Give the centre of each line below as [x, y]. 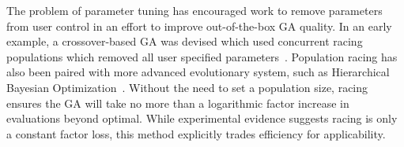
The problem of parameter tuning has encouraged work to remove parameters [194, 10]
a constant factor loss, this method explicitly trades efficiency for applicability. [196, 133]
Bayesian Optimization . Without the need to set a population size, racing [187, 87]
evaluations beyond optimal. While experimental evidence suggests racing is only [202, 118]
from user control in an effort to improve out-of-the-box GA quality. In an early [199, 26]
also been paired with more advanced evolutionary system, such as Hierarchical [198, 72]
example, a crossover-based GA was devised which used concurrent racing [185, 41]
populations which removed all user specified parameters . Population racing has [202, 56]
